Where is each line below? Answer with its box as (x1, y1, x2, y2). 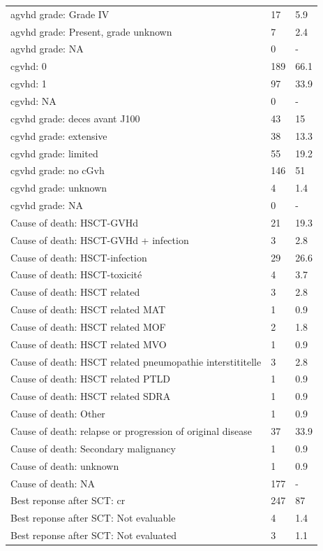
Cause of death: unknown (10, 458, 119, 473)
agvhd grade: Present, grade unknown (10, 24, 172, 38)
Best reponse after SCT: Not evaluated (10, 528, 177, 543)
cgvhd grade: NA (10, 198, 83, 213)
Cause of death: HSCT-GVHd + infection (10, 232, 189, 247)
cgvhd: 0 (10, 59, 47, 73)
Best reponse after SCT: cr (10, 493, 126, 508)
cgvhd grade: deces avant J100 (10, 110, 140, 125)
